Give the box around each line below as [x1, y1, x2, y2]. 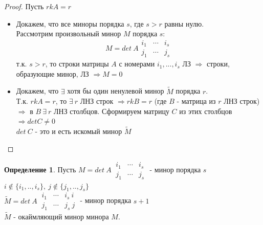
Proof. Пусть [4, 1, 44, 11]
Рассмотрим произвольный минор [16, 28, 121, 39]
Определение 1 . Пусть [4, 164, 76, 175]
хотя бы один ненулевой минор [67, 85, 164, 96]
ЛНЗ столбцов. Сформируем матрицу [54, 105, 169, 116]
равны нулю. [164, 18, 204, 29]
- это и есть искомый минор [35, 126, 122, 137]
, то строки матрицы [45, 58, 109, 69]
